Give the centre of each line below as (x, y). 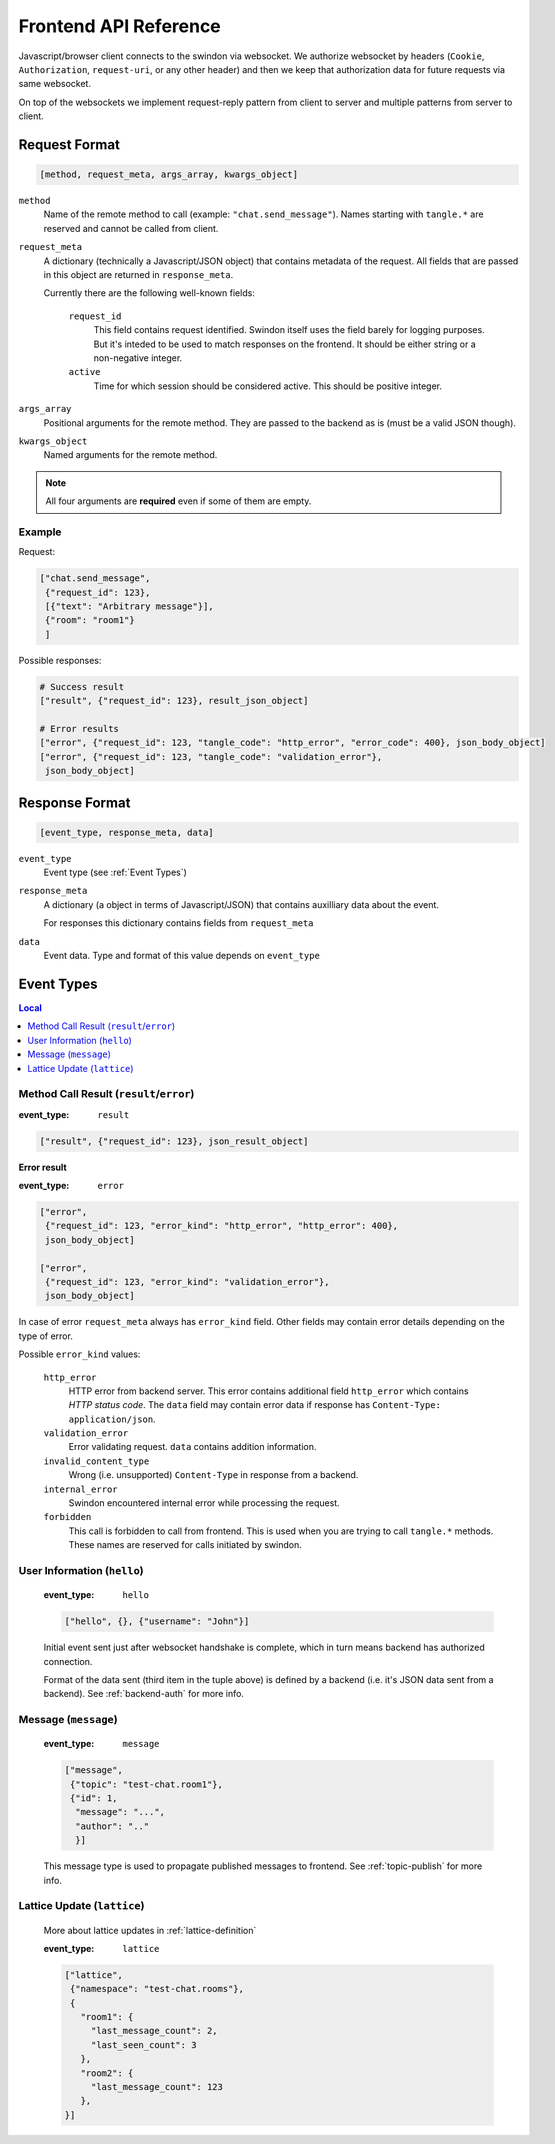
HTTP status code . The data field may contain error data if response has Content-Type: (255, 1405)
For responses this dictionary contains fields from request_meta (178, 923)
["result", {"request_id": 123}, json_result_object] (174, 1141)
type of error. (46, 1336)
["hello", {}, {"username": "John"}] (157, 1621)
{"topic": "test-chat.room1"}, (147, 1784)
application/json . (112, 1419)
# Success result (82, 686)
